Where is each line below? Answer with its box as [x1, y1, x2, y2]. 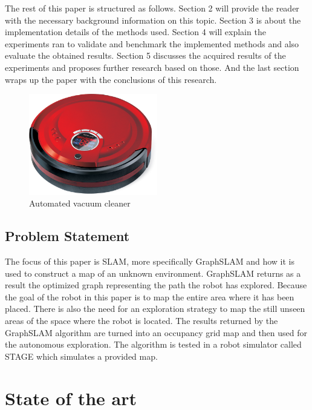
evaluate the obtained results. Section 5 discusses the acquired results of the [5, 49, 286, 62]
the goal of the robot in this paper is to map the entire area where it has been [5, 290, 294, 303]
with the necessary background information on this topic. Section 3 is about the [5, 13, 301, 26]
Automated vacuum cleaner [29, 197, 131, 210]
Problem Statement [5, 226, 130, 245]
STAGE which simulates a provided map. [5, 349, 158, 362]
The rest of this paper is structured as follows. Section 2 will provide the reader [5, 2, 299, 14]
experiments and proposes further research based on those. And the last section [5, 61, 299, 73]
